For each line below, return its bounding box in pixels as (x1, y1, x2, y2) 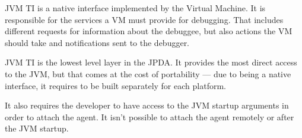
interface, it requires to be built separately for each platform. (5, 79, 226, 91)
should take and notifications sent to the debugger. (5, 36, 190, 48)
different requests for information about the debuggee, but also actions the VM (5, 25, 293, 37)
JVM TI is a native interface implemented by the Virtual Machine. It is (5, 2, 266, 14)
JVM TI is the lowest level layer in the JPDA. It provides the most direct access (5, 56, 297, 68)
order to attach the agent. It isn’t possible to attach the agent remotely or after (5, 110, 294, 123)
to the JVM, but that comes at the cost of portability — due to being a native (5, 67, 291, 80)
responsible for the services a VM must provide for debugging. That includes (5, 13, 284, 25)
